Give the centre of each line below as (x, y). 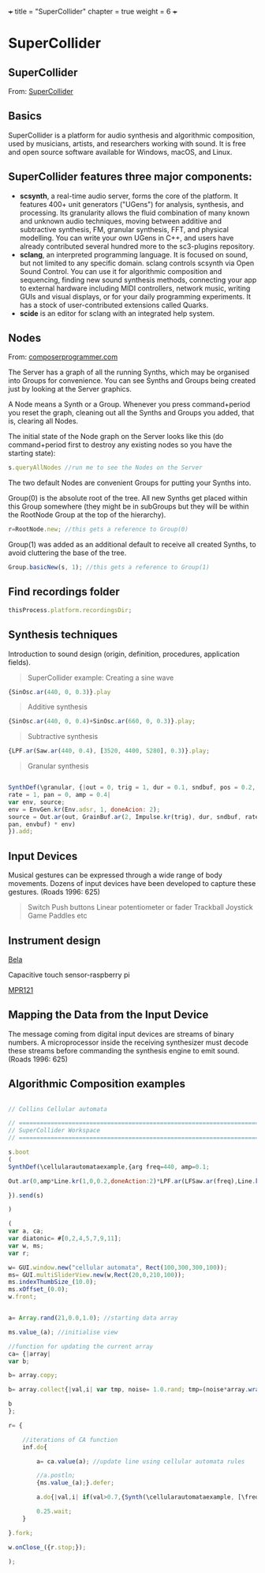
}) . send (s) (26, 1196)
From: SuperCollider (41, 91)
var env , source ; (37, 802)
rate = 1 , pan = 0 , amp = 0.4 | (60, 795)
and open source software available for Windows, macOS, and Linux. (120, 152)
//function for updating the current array (81, 1346)
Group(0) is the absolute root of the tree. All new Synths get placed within (128, 498)
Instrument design (54, 940)
